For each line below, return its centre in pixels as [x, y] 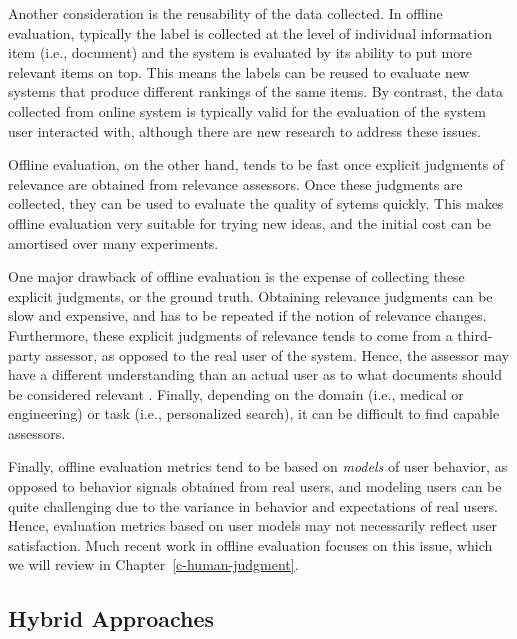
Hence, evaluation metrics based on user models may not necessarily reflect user [253, 525]
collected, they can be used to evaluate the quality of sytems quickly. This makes [256, 203]
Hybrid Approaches [111, 618]
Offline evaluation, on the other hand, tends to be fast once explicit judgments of [256, 164]
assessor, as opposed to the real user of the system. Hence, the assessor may [277, 354]
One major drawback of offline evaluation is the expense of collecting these [236, 276]
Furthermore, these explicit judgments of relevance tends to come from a [230, 334]
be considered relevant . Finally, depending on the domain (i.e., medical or [236, 393]
